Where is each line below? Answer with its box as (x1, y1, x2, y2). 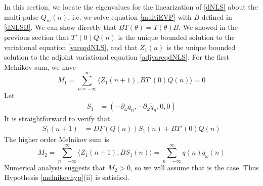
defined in (201, 11, 232, 22)
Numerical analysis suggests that (4, 162, 106, 172)
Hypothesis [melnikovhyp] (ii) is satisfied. (4, 172, 129, 182)
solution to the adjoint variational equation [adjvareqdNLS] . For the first (4, 52, 229, 62)
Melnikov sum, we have (4, 61, 76, 72)
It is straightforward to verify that (4, 113, 110, 124)
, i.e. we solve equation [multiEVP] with (68, 11, 192, 22)
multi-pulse (4, 11, 39, 22)
